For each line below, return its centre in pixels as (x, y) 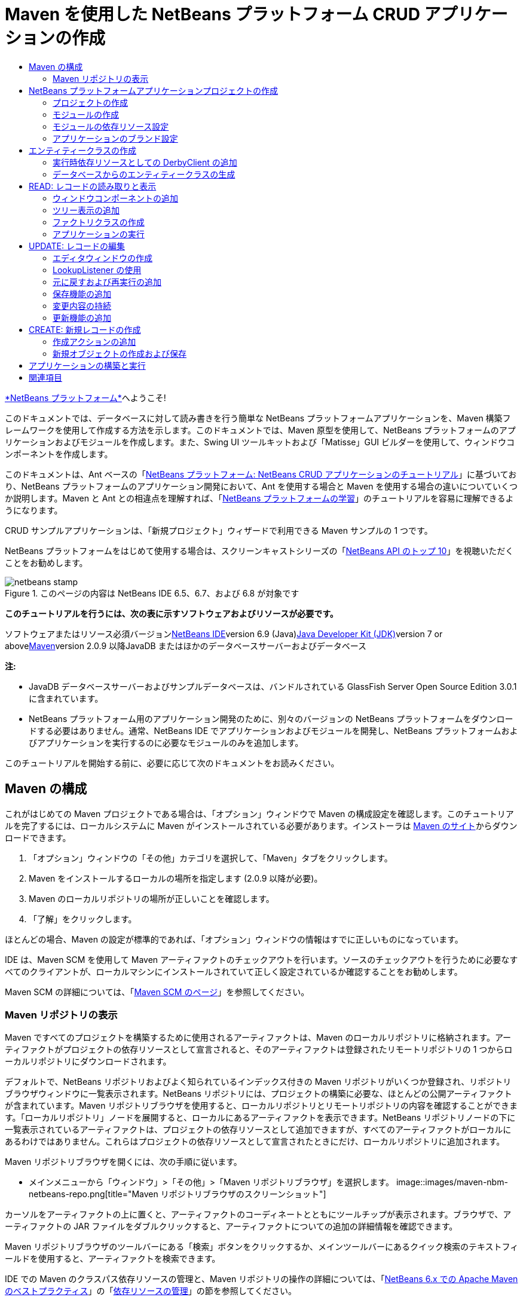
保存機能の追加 (82, 293)
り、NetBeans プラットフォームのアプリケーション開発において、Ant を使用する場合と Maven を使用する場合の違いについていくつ (261, 486)
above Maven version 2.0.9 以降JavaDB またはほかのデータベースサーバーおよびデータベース (186, 646)
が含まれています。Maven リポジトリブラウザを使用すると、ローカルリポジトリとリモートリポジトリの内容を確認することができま (261, 1106)
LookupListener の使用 (97, 270)
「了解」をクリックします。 (83, 919)
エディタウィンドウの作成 (103, 258)
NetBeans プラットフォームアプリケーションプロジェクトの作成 (154, 90)
